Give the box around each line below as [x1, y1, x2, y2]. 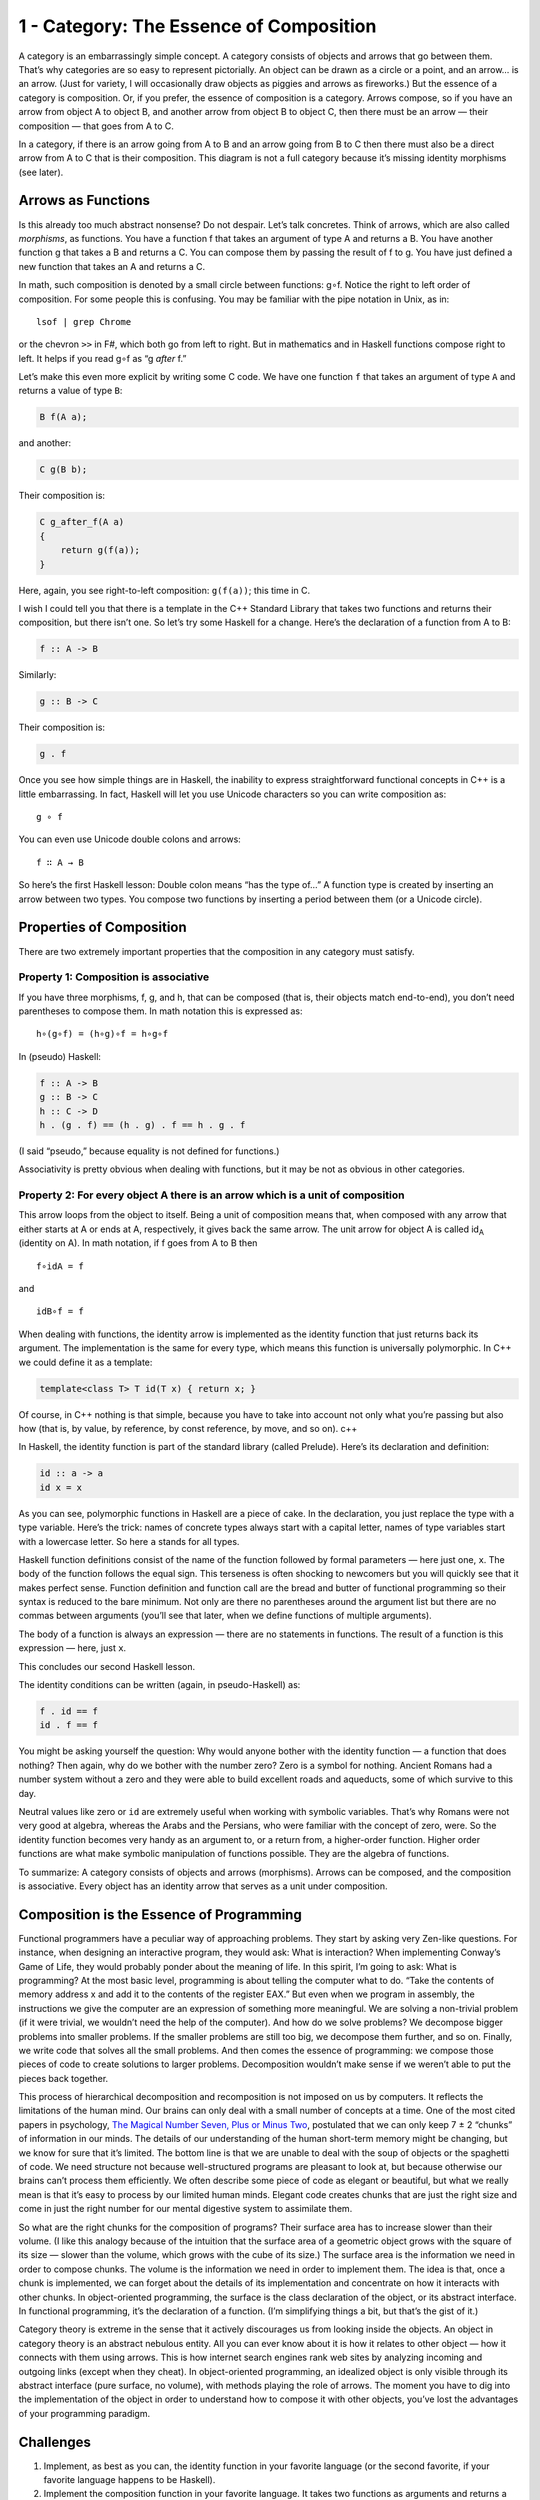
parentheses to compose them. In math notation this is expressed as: [18, 1005, 304, 1017]
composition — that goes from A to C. [18, 120, 175, 132]
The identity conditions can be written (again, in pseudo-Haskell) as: [18, 1679, 301, 1691]
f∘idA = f [36, 1260, 84, 1272]
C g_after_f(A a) [39, 516, 125, 528]
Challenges [18, 2433, 92, 2450]
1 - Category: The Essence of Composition [18, 15, 377, 37]
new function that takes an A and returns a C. [18, 260, 205, 272]
